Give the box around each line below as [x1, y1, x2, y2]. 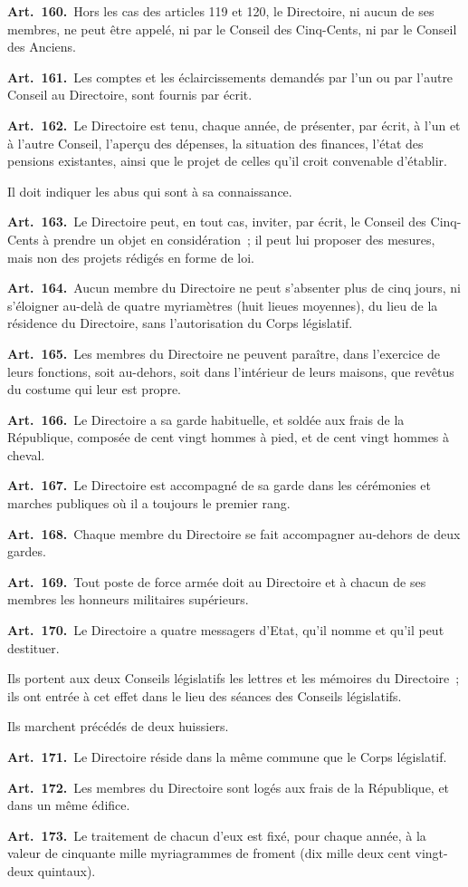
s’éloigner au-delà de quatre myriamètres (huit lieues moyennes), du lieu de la [7, 295, 438, 314]
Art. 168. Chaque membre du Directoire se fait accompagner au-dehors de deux [7, 524, 461, 543]
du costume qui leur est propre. [7, 380, 181, 399]
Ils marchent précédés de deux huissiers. [7, 717, 229, 736]
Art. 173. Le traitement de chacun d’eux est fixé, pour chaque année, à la [7, 825, 426, 844]
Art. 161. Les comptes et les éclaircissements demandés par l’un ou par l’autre [7, 67, 454, 86]
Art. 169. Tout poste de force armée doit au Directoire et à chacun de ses [7, 572, 426, 591]
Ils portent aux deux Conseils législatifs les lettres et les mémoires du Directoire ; [7, 669, 460, 688]
